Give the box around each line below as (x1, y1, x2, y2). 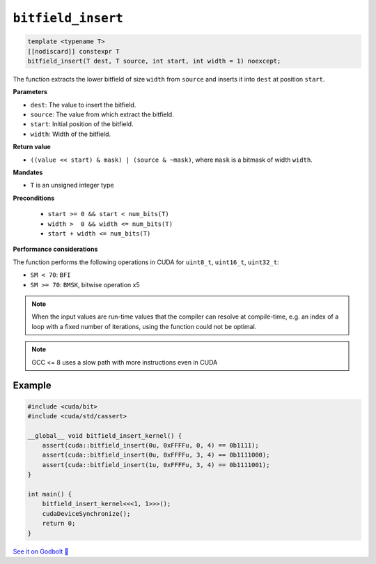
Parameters (13, 88, 48, 96)
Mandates (13, 168, 43, 177)
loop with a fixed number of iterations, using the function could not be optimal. (31, 322, 257, 330)
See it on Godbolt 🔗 (13, 547, 69, 556)
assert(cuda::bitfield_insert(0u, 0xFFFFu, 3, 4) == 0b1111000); (42, 451, 270, 459)
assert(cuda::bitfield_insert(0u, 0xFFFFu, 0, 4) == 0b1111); (42, 441, 259, 450)
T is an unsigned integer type (30, 181, 114, 190)
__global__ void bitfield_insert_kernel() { (27, 432, 182, 439)
